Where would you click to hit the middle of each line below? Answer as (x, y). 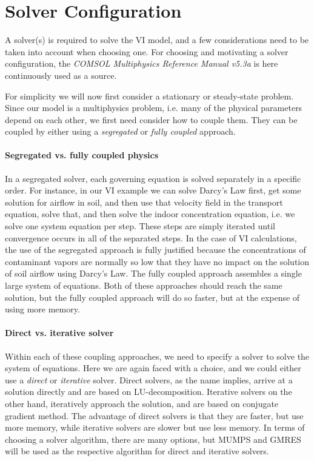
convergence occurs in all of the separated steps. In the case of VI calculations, (151, 237)
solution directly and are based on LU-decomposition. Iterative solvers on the (149, 392)
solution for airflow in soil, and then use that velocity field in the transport (144, 202)
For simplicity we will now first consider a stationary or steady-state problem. (149, 96)
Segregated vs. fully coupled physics (82, 155)
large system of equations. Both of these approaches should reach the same (144, 285)
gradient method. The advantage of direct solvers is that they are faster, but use (154, 415)
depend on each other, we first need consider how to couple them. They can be (151, 119)
